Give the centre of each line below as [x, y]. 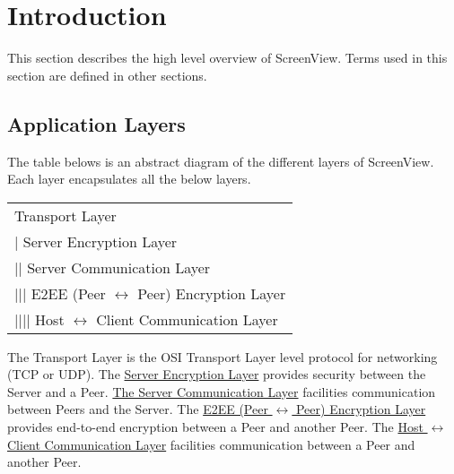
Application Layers [96, 123]
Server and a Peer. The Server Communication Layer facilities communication [222, 391]
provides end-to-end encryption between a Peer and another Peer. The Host [215, 427]
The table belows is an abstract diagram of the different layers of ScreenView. [221, 161]
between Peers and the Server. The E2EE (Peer [138, 409]
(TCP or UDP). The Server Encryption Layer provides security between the [217, 374]
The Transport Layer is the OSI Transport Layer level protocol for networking [223, 356]
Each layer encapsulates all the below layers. [129, 179]
